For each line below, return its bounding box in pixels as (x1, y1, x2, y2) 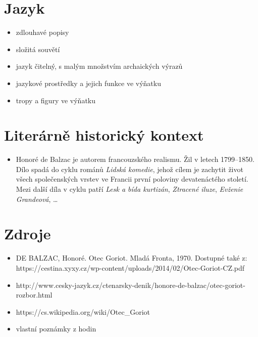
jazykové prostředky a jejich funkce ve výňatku (16, 77, 161, 88)
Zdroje (4, 223, 51, 244)
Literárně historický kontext (4, 124, 204, 145)
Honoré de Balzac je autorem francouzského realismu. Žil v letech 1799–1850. (16, 154, 254, 164)
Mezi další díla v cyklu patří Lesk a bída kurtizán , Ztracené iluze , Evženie (16, 184, 243, 194)
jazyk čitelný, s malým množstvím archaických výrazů (16, 61, 183, 71)
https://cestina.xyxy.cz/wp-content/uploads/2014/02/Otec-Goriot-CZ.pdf (16, 262, 245, 273)
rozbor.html (16, 289, 53, 300)
